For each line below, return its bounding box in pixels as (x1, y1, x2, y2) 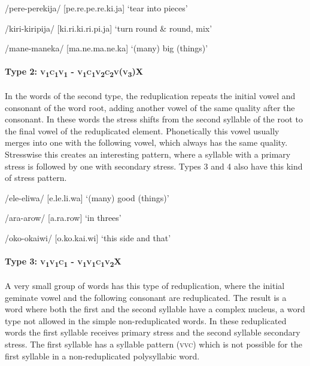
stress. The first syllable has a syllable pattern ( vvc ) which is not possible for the (5, 337, 302, 350)
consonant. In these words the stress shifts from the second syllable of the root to (5, 113, 303, 125)
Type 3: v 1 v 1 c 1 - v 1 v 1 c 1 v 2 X (5, 255, 121, 269)
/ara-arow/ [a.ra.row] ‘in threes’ (5, 211, 121, 224)
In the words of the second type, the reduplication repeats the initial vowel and (5, 90, 296, 102)
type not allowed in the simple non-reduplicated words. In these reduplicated (5, 314, 287, 327)
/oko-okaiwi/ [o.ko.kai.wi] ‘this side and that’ (5, 232, 171, 244)
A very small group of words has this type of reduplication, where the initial (5, 279, 285, 291)
